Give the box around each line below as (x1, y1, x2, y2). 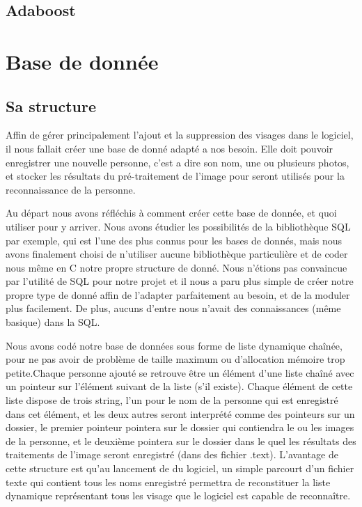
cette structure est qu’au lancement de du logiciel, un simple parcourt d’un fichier (6, 461, 354, 476)
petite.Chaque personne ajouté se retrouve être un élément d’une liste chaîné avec (6, 365, 354, 380)
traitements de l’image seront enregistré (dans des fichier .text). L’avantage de (6, 447, 338, 462)
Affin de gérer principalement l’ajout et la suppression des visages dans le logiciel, (6, 127, 354, 142)
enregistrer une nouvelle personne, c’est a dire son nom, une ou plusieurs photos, (6, 155, 349, 169)
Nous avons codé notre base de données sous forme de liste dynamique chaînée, (6, 338, 343, 352)
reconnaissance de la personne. (6, 182, 136, 196)
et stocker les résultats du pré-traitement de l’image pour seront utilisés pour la (6, 169, 345, 183)
